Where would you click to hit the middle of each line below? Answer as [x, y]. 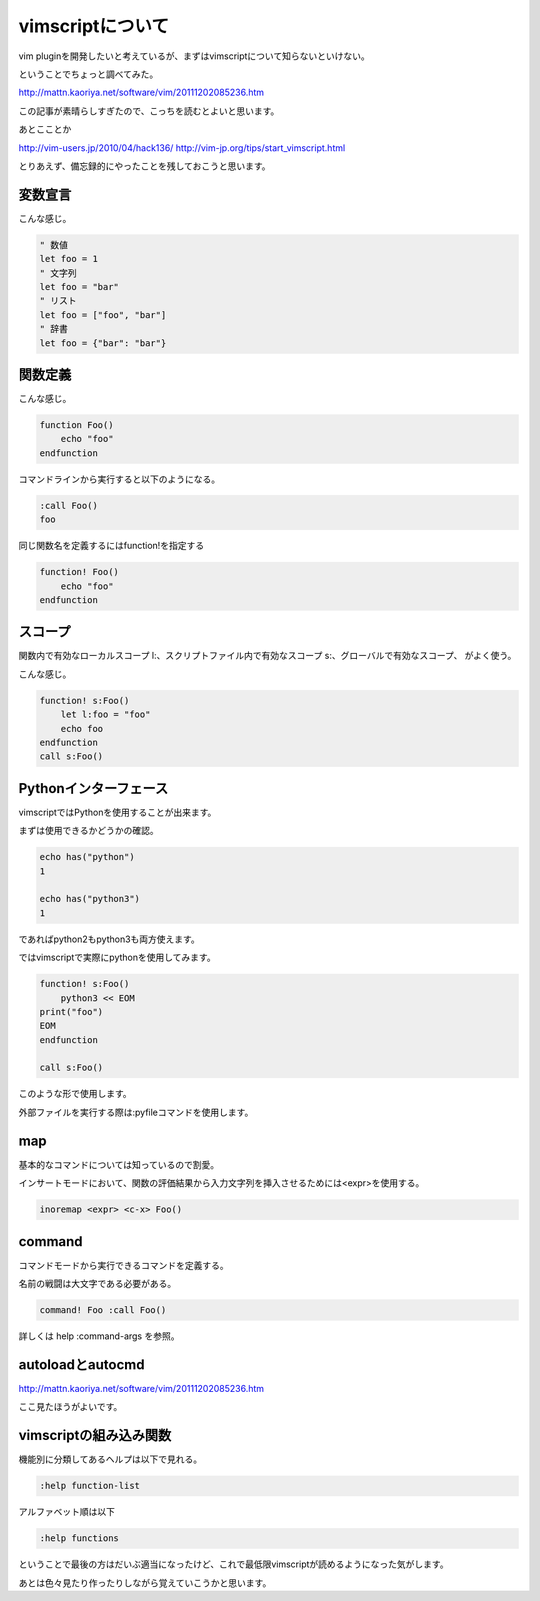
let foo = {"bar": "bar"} [103, 343]
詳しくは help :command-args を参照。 [99, 1336]
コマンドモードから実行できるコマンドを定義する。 [123, 1265]
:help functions [79, 1538]
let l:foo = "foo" [105, 714]
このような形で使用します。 [75, 1094]
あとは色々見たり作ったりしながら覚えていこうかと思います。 [145, 1582]
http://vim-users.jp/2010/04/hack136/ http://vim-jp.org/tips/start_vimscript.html [182, 147]
